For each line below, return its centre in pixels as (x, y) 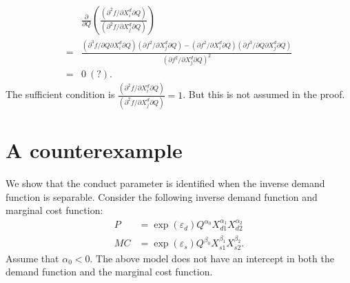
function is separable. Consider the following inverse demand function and (162, 196)
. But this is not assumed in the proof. (264, 94)
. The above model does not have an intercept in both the (212, 258)
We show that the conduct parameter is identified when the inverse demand (165, 183)
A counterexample (94, 150)
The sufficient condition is (60, 94)
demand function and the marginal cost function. (109, 272)
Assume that (32, 258)
